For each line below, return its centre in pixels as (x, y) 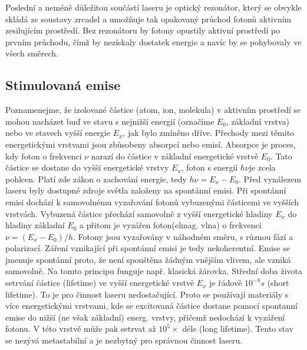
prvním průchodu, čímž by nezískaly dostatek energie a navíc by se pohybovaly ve (153, 41)
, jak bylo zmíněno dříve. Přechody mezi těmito (209, 133)
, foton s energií (209, 167)
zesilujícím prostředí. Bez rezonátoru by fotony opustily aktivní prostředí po (143, 30)
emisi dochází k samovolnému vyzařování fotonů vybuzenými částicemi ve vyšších (152, 201)
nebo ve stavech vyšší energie (58, 133)
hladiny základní (35, 225)
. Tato (281, 156)
